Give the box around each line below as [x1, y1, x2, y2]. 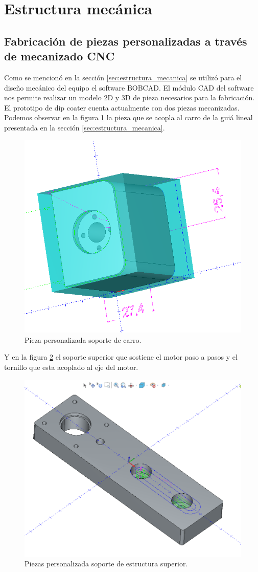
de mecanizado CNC [4, 48, 115, 64]
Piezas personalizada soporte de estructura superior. [25, 558, 188, 569]
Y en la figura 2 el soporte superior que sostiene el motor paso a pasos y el [4, 351, 238, 362]
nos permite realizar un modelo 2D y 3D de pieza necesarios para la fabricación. [4, 92, 255, 103]
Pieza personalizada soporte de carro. [25, 334, 142, 345]
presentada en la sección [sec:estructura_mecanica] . [4, 122, 165, 133]
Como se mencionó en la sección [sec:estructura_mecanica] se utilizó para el [4, 72, 242, 82]
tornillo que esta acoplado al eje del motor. [4, 362, 138, 372]
